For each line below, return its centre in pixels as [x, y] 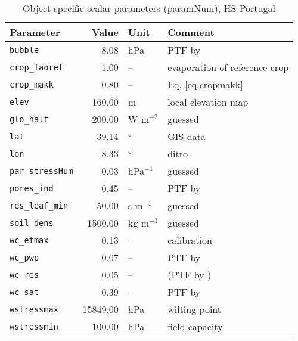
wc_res [24, 275]
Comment [191, 32]
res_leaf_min [39, 205]
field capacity [195, 326]
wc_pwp [24, 257]
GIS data [187, 136]
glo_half [29, 119]
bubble [24, 50]
